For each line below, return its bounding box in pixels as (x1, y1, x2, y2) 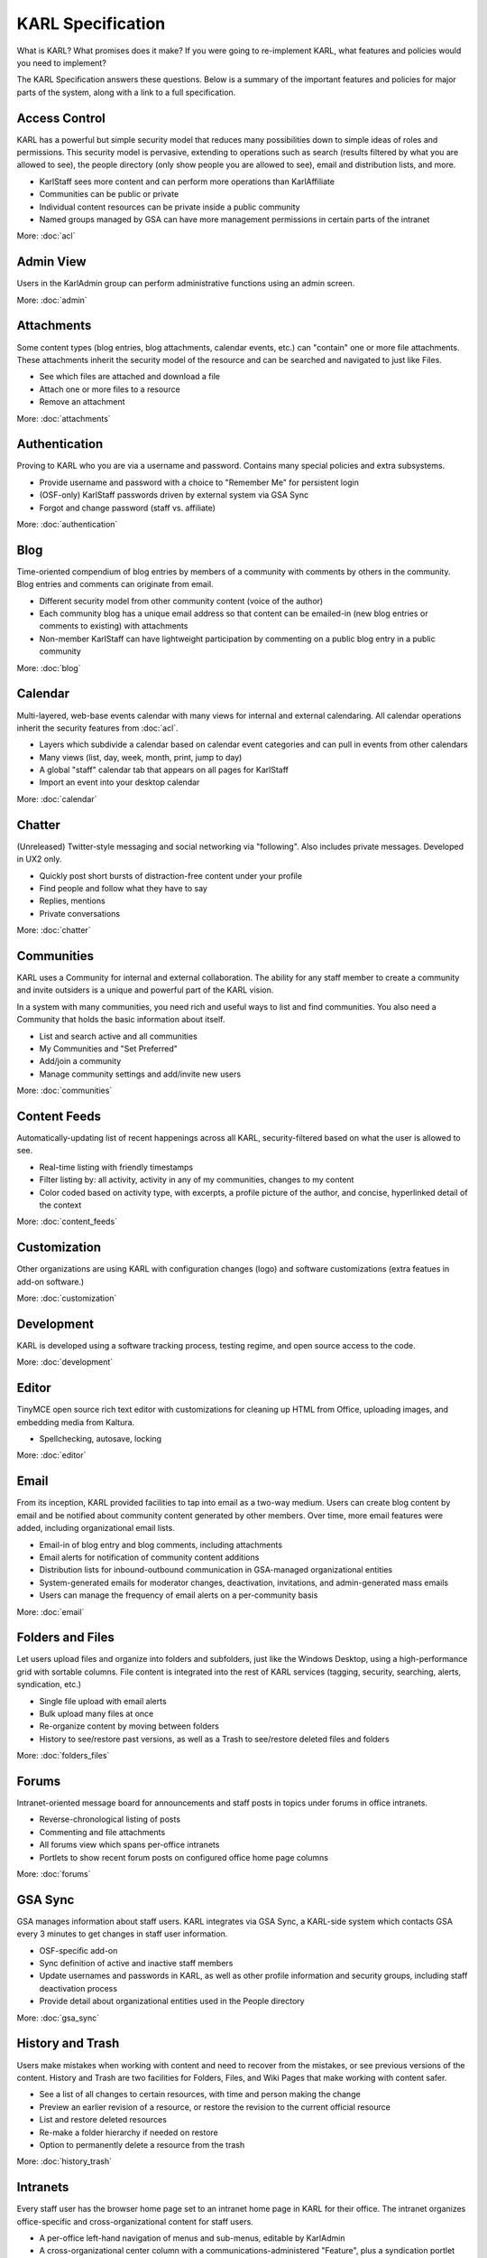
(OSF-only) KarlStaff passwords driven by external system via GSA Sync (39, 490, 309, 500)
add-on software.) (16, 1276, 85, 1287)
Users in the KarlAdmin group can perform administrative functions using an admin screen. (16, 278, 355, 289)
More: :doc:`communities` (16, 1085, 113, 1096)
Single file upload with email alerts (39, 1695, 167, 1706)
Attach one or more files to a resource (39, 384, 180, 395)
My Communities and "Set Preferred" (39, 1043, 178, 1054)
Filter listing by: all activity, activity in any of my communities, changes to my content (39, 1174, 354, 1185)
